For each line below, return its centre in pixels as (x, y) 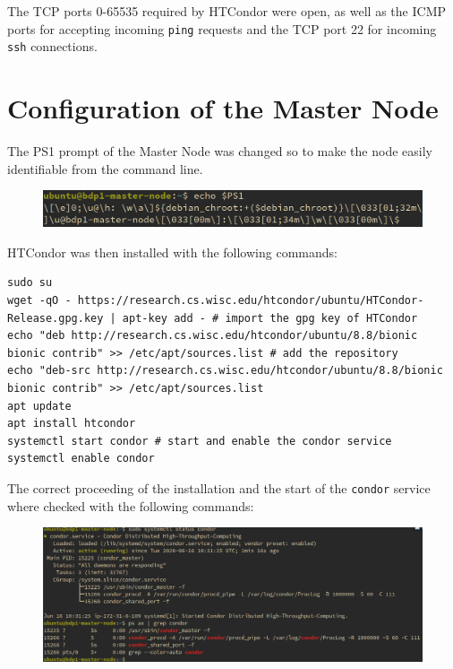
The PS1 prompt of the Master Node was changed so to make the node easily (220, 151)
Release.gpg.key (56, 318)
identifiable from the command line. (105, 168)
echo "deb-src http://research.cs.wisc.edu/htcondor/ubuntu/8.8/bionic (225, 371)
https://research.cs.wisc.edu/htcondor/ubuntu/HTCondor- (251, 300)
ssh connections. (52, 46)
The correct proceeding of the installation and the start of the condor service (219, 487)
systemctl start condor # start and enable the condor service (200, 441)
